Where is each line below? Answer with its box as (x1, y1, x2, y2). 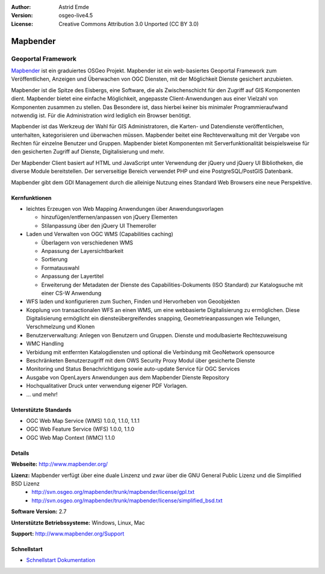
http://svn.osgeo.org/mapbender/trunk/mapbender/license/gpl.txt (31, 488, 195, 496)
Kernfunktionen (11, 194, 52, 201)
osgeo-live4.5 (58, 12, 93, 19)
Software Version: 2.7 (11, 508, 67, 515)
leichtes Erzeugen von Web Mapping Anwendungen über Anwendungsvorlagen (26, 205, 224, 213)
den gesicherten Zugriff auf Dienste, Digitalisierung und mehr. (11, 148, 165, 155)
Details (11, 449, 29, 457)
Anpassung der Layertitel (41, 273, 104, 280)
